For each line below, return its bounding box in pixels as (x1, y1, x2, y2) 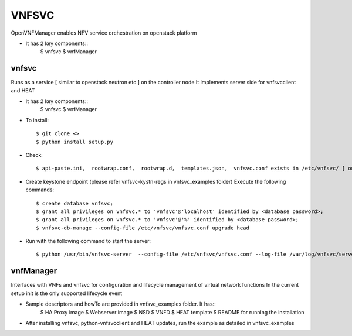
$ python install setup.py (36, 138, 114, 145)
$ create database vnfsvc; (36, 200, 114, 207)
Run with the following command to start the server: (25, 238, 151, 245)
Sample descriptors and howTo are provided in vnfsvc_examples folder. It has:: (25, 300, 216, 307)
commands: (25, 186, 55, 193)
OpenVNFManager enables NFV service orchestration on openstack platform (11, 29, 197, 36)
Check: (25, 151, 43, 158)
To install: (25, 116, 49, 124)
